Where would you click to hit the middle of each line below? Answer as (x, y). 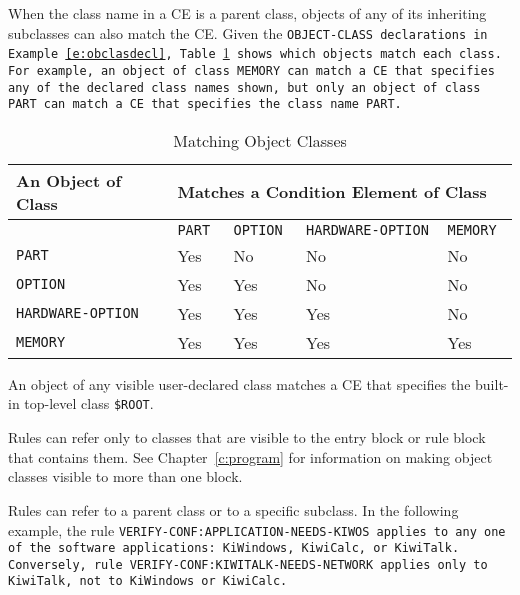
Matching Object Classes (260, 140)
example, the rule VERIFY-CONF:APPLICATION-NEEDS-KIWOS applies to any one (257, 529)
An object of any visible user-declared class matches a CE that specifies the (239, 383)
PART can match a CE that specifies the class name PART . (205, 104)
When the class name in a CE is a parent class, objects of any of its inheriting (247, 13)
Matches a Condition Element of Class (332, 192)
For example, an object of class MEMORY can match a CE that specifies (251, 70)
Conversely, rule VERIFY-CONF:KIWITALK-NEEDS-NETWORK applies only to (248, 564)
